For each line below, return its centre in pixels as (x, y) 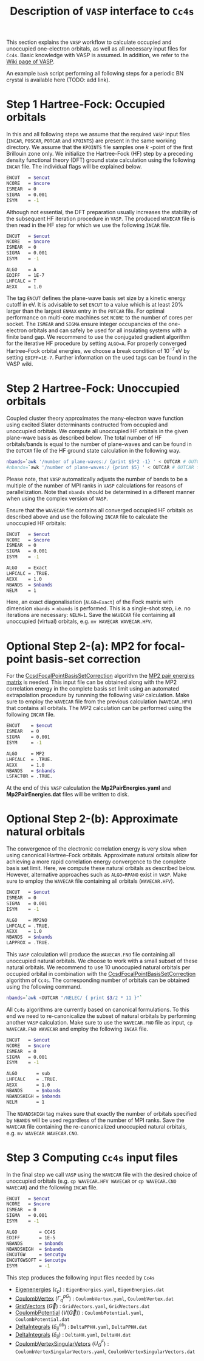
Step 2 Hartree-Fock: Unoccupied (93, 388)
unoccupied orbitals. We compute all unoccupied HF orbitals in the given (97, 431)
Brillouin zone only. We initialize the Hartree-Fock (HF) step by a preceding (100, 154)
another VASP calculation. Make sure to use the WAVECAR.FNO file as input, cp (100, 1022)
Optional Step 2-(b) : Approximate (92, 819)
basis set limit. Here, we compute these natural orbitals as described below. (101, 868)
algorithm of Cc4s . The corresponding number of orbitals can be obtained (98, 980)
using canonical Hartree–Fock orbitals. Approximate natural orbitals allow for (102, 855)
